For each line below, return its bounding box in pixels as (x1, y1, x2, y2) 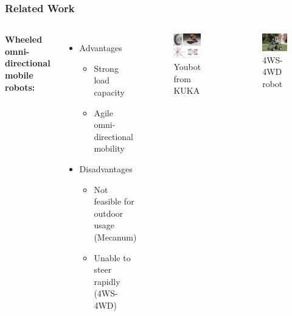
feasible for (94, 195, 134, 208)
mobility (94, 142, 125, 155)
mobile (5, 69, 33, 81)
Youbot (173, 60, 201, 73)
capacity (94, 86, 125, 98)
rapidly (94, 275, 120, 287)
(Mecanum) (94, 230, 137, 243)
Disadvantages (79, 162, 133, 175)
